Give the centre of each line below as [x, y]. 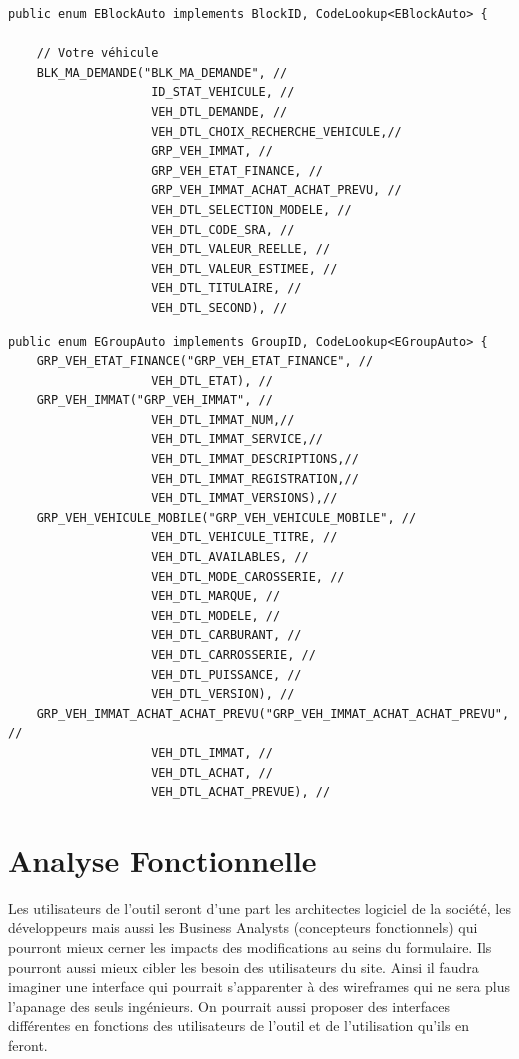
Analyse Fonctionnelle [162, 859]
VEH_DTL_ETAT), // [212, 380]
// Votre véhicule [97, 53]
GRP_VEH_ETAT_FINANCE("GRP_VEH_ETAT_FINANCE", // [205, 361]
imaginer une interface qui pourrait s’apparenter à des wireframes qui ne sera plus [259, 986]
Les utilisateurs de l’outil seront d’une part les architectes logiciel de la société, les [259, 907]
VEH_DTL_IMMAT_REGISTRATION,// [255, 478]
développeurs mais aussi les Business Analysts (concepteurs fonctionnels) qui [243, 927]
